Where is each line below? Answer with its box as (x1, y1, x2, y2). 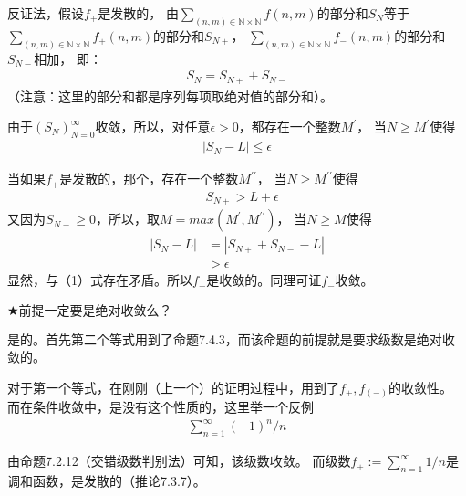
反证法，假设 (7, 4, 84, 22)
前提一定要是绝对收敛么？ (18, 304, 172, 318)
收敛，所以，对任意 (95, 117, 211, 136)
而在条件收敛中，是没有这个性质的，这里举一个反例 (7, 397, 314, 417)
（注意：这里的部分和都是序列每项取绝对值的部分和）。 (7, 86, 333, 105)
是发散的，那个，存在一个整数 (59, 169, 239, 188)
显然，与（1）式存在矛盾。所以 (7, 270, 192, 290)
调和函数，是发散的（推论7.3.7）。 (7, 471, 206, 491)
